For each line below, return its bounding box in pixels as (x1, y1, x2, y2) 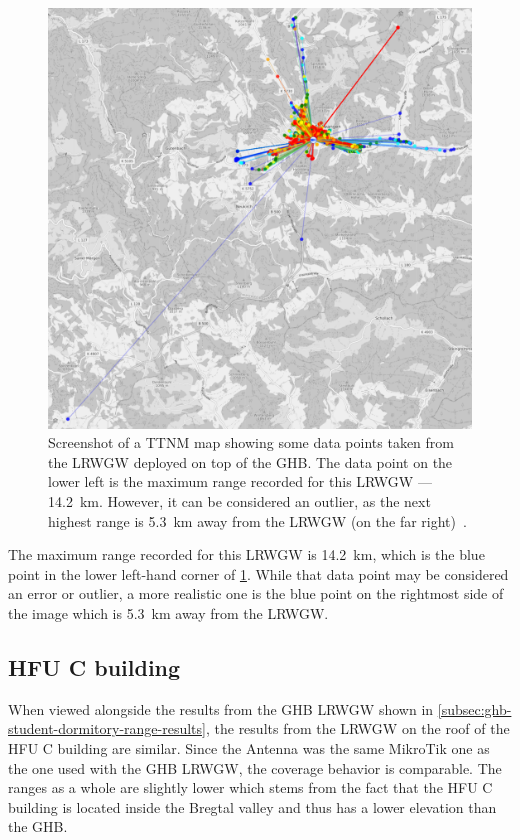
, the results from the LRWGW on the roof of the (205, 718, 510, 739)
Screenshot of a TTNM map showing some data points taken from (48, 432, 454, 453)
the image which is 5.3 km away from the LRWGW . (8, 603, 329, 624)
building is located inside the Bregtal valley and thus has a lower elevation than (8, 796, 497, 817)
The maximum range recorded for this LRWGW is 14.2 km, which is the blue (8, 544, 485, 565)
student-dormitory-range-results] (8, 718, 206, 739)
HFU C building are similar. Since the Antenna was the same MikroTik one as (8, 738, 490, 759)
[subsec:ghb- (437, 698, 512, 719)
